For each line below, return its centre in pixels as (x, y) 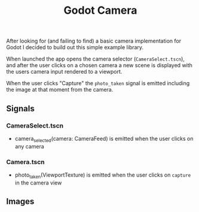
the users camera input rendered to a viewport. (64, 72)
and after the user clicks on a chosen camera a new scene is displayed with (99, 65)
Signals (20, 108)
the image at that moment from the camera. (60, 90)
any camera (30, 146)
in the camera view (38, 183)
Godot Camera (100, 10)
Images (20, 202)
